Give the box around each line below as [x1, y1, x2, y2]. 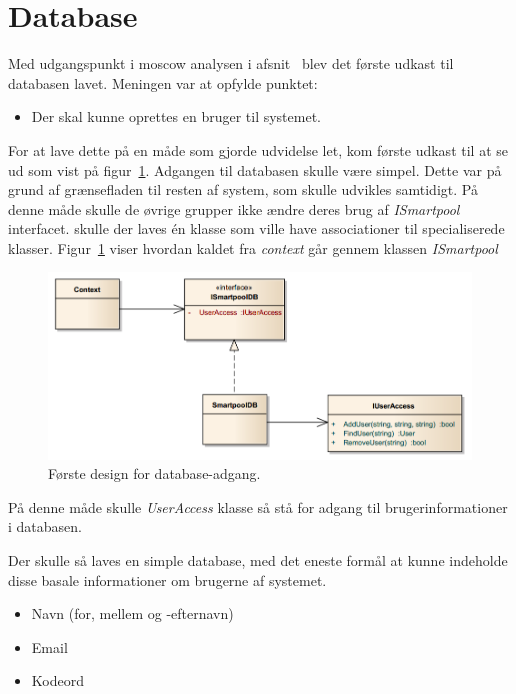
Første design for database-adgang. [48, 463, 261, 484]
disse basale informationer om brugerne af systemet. [8, 569, 327, 590]
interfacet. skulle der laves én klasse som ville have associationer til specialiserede [8, 218, 505, 239]
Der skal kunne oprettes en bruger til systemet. [31, 106, 321, 127]
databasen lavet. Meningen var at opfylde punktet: [8, 72, 318, 93]
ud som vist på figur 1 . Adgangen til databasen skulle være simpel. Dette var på [8, 159, 502, 180]
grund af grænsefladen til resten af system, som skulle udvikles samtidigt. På [8, 179, 478, 200]
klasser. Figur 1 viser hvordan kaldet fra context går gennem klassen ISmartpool [8, 237, 498, 258]
